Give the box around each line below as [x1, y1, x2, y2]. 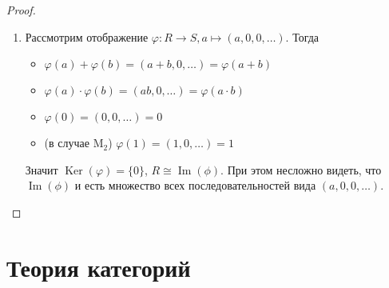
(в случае [44, 134, 89, 151]
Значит [25, 161, 58, 178]
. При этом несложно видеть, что [220, 161, 382, 178]
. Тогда [285, 28, 320, 45]
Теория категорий [6, 250, 191, 283]
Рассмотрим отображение [25, 28, 149, 45]
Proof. [6, 2, 36, 18]
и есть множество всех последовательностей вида [74, 177, 316, 194]
